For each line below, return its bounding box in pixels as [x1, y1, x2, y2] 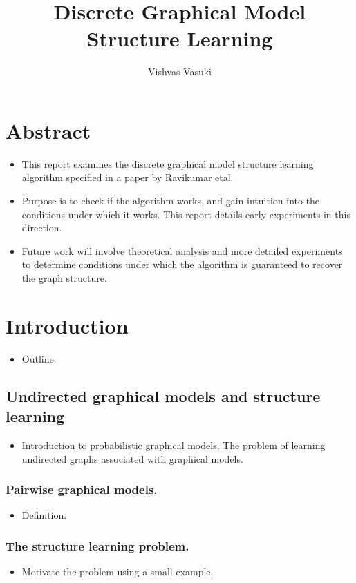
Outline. [21, 351, 57, 365]
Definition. [21, 508, 67, 522]
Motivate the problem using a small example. [21, 564, 214, 579]
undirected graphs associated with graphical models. [21, 451, 243, 466]
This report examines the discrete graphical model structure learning [21, 156, 314, 171]
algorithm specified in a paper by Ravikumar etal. [21, 170, 234, 184]
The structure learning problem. [6, 537, 189, 554]
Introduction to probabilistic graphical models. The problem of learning [21, 437, 326, 452]
